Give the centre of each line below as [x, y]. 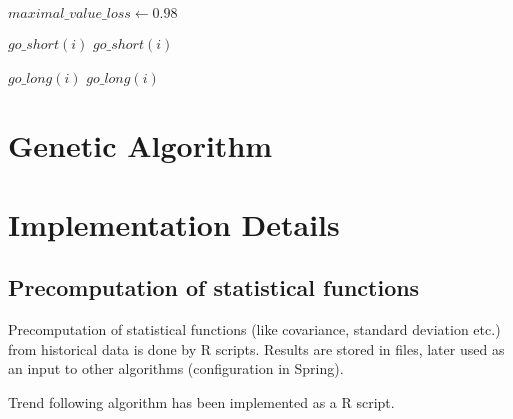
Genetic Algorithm [140, 145]
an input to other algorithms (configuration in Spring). [176, 368]
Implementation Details [174, 223]
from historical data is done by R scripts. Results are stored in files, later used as [256, 348]
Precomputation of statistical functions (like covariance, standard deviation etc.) [254, 329]
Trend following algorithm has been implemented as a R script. [201, 401]
